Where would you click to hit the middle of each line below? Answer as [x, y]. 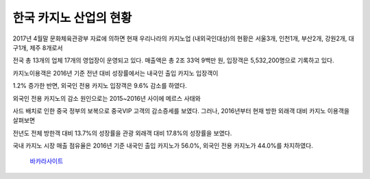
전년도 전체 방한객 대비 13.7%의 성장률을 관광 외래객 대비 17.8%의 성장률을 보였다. [122, 133]
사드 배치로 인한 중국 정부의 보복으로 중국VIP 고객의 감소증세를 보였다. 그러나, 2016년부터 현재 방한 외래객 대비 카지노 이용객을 [181, 110]
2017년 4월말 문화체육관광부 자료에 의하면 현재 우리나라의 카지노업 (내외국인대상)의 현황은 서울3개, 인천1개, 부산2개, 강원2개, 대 [183, 38]
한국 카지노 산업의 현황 [72, 18]
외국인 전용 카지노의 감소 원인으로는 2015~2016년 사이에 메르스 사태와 [107, 98]
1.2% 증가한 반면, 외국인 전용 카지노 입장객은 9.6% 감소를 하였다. [100, 86]
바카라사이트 [47, 161]
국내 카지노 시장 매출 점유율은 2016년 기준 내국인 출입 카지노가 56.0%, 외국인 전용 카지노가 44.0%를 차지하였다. [163, 146]
